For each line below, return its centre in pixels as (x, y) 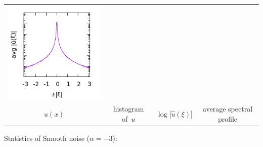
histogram (128, 108)
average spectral (228, 108)
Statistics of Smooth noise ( (47, 138)
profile (228, 118)
